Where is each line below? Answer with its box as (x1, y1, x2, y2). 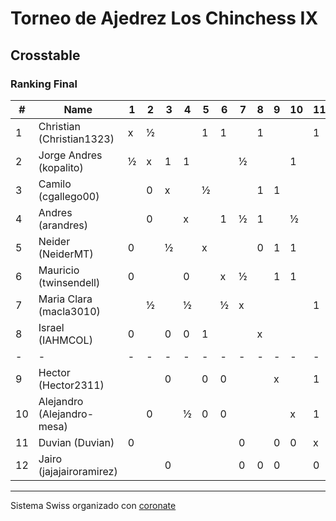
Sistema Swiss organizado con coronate (10, 499, 177, 511)
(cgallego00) (38, 189, 100, 203)
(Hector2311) (38, 378, 105, 392)
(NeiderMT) (38, 247, 94, 261)
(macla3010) (38, 304, 101, 318)
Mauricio (38, 263, 80, 277)
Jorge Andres (38, 148, 103, 162)
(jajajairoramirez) (38, 464, 118, 478)
